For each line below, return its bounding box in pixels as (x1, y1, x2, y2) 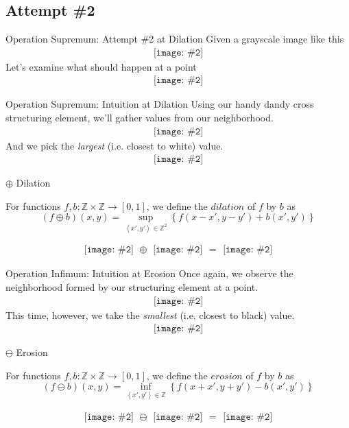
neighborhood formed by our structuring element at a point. (5, 279, 258, 294)
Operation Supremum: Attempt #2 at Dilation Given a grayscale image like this (5, 32, 344, 46)
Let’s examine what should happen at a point (5, 59, 197, 73)
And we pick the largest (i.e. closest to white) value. (5, 138, 224, 152)
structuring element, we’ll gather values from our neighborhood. (5, 110, 274, 125)
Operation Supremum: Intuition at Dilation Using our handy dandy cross (5, 97, 314, 111)
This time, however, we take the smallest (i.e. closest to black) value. (5, 307, 295, 322)
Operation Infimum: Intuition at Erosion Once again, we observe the (5, 266, 293, 281)
